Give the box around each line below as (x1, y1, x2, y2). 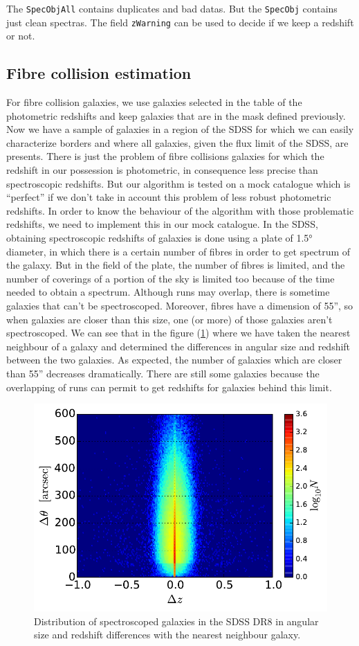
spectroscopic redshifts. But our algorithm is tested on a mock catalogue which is (6, 176, 351, 190)
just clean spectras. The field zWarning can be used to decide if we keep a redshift (6, 15, 354, 29)
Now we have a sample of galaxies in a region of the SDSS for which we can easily (6, 122, 354, 136)
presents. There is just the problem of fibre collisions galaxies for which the (6, 149, 324, 163)
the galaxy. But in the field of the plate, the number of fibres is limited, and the (6, 258, 345, 272)
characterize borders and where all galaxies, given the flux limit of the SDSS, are (6, 135, 349, 150)
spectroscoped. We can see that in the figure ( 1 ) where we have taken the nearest (6, 325, 351, 340)
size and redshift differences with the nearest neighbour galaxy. (34, 627, 301, 642)
